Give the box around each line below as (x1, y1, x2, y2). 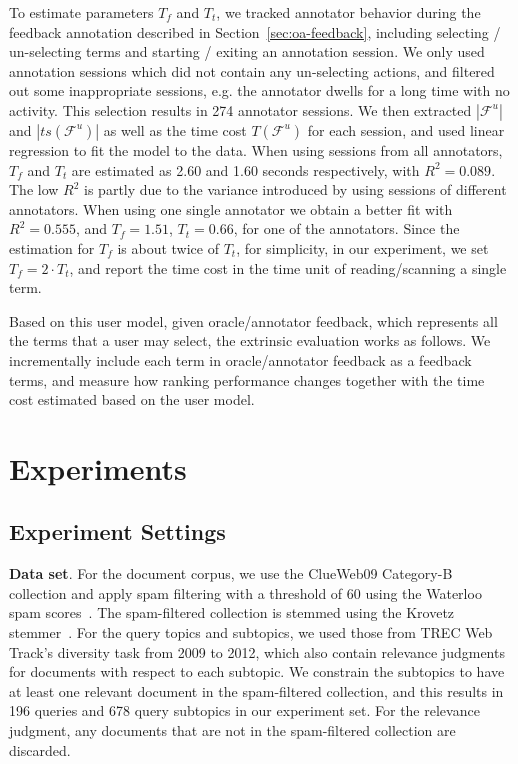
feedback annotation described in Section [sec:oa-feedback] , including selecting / (9, 21, 501, 42)
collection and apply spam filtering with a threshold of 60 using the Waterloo (9, 582, 482, 603)
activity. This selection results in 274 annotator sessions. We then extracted (9, 99, 472, 120)
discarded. (9, 739, 71, 760)
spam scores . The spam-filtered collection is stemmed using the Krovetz (9, 602, 455, 623)
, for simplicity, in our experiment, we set (236, 237, 489, 258)
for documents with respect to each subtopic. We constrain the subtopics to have (9, 661, 505, 682)
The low (9, 179, 59, 200)
